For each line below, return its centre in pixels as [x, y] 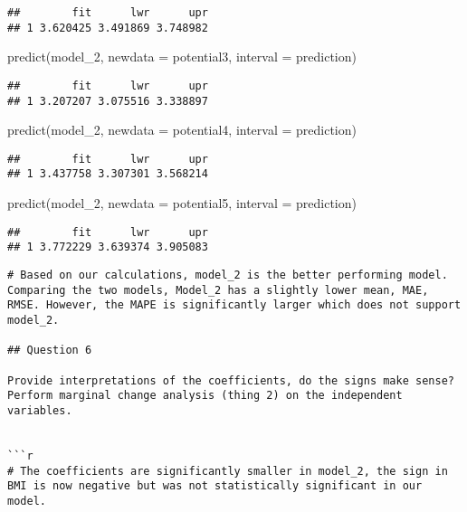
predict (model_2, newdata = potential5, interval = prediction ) [182, 203]
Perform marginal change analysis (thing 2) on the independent [205, 396]
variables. [40, 410]
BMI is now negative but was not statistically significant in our [215, 486]
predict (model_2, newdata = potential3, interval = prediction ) [182, 57]
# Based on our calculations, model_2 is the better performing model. [228, 275]
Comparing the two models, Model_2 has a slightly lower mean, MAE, [218, 290]
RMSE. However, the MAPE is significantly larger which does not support [234, 305]
